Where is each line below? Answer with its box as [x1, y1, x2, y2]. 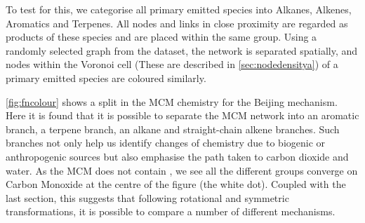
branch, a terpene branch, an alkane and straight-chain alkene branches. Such [6, 121, 340, 136]
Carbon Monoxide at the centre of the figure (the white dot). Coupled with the [6, 177, 346, 191]
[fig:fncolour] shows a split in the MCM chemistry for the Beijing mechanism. [6, 94, 338, 109]
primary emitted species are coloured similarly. [6, 70, 206, 85]
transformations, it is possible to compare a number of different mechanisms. [6, 204, 336, 219]
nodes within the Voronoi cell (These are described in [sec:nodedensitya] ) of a [6, 57, 338, 72]
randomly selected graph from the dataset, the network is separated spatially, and [6, 43, 358, 58]
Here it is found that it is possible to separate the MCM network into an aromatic [6, 108, 359, 123]
